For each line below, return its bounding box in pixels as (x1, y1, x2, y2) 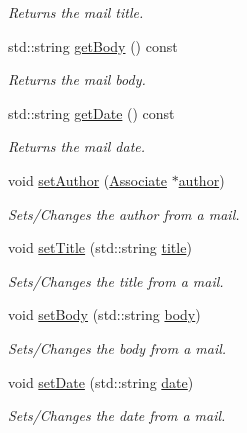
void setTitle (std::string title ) (8, 237, 192, 258)
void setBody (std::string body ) (8, 304, 201, 325)
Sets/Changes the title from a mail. (8, 270, 224, 291)
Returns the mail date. (8, 136, 146, 157)
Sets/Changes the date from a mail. (8, 405, 226, 426)
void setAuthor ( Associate (8, 169, 167, 190)
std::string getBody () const (8, 35, 178, 56)
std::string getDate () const (8, 102, 175, 123)
